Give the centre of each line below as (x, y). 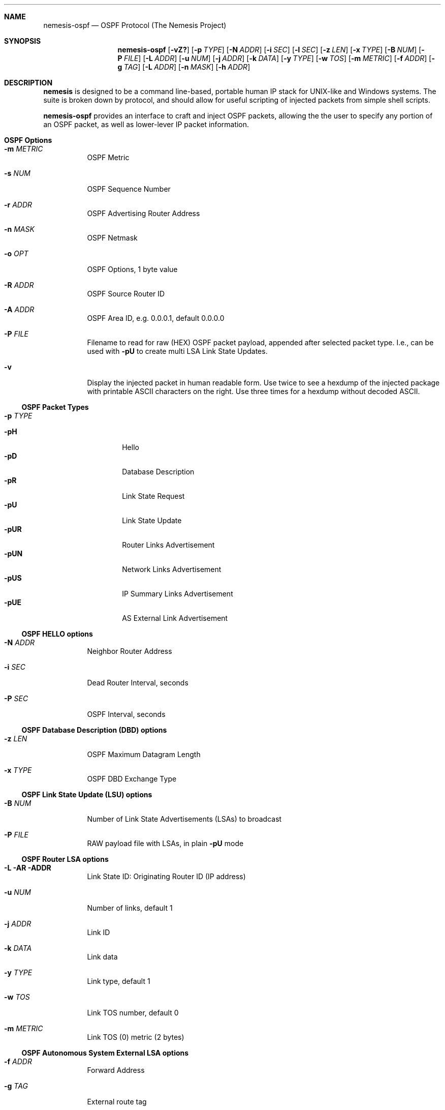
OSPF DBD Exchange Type (132, 779)
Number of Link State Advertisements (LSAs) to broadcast (184, 819)
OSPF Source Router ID (126, 294)
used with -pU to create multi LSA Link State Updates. (177, 351)
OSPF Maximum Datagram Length (144, 754)
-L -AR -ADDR (28, 868)
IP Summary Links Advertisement (178, 594)
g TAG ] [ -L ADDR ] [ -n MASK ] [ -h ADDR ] (184, 67)
